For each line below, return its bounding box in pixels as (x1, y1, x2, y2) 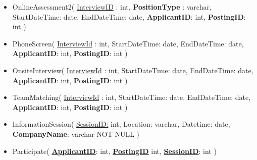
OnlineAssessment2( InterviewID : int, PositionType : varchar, (12, 2, 212, 12)
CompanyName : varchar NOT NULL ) (12, 128, 140, 139)
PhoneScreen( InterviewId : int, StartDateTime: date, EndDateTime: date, (12, 38, 244, 48)
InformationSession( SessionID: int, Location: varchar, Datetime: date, (12, 119, 230, 129)
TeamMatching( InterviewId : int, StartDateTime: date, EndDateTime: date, (12, 92, 251, 102)
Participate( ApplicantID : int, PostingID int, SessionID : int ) (12, 145, 217, 156)
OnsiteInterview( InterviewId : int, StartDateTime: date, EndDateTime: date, (12, 65, 253, 75)
